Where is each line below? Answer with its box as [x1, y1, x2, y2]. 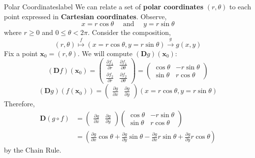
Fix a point [4, 48, 38, 58]
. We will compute [77, 48, 132, 58]
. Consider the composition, [88, 27, 171, 37]
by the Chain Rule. [4, 145, 62, 155]
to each [229, 1, 251, 11]
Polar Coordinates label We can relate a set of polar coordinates [4, 1, 204, 11]
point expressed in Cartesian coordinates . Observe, [4, 11, 167, 21]
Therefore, [4, 98, 35, 109]
